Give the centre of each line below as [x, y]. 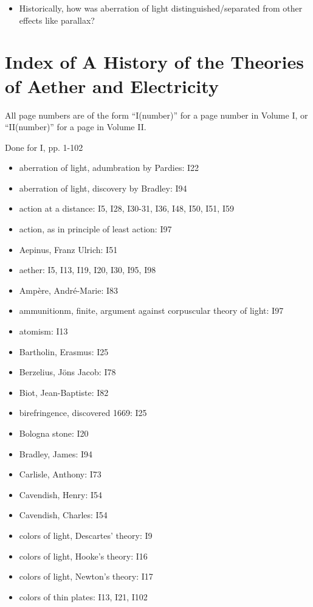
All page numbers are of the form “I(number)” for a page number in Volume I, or [156, 115]
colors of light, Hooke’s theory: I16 [83, 556]
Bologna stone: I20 [54, 433]
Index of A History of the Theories [154, 62]
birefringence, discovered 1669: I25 [83, 413]
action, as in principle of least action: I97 [95, 229]
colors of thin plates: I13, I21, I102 [83, 596]
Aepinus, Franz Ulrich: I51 [68, 249]
